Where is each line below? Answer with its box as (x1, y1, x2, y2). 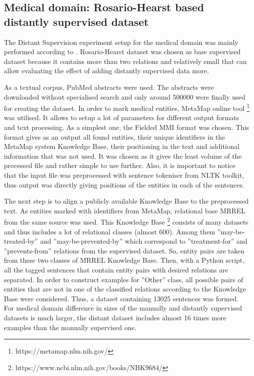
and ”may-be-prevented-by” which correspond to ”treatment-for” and (40, 236, 248, 246)
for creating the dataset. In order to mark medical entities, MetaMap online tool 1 (4, 102, 250, 113)
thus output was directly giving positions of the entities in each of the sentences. (4, 179, 245, 189)
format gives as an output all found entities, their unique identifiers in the (4, 131, 225, 142)
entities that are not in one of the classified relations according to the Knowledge (4, 284, 246, 294)
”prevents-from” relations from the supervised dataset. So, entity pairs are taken (4, 245, 245, 255)
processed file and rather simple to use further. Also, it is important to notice (4, 160, 235, 170)
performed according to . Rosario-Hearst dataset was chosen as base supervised (4, 46, 241, 57)
